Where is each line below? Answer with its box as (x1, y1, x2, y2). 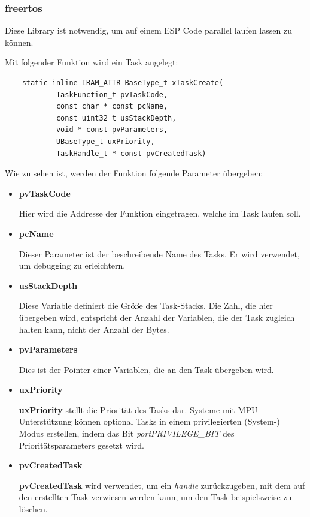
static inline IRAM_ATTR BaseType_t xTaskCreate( (22, 79, 224, 87)
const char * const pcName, (56, 102, 168, 111)
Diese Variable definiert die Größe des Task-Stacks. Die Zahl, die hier (19, 299, 273, 312)
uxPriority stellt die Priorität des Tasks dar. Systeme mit (19, 403, 235, 416)
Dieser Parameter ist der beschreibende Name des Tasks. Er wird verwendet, (19, 247, 300, 260)
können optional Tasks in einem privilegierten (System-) (74, 415, 280, 428)
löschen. (19, 503, 48, 515)
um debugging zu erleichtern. (19, 259, 126, 272)
